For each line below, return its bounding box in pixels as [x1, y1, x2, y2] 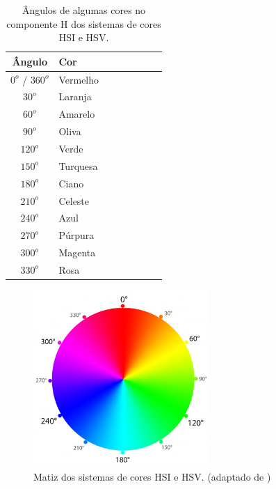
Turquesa [58, 158, 98, 173]
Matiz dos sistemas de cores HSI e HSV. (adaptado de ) [33, 469, 271, 483]
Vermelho [58, 72, 99, 86]
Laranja [58, 89, 92, 104]
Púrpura [58, 228, 95, 242]
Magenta [58, 245, 96, 260]
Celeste [58, 193, 90, 208]
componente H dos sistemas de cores [6, 16, 161, 31]
